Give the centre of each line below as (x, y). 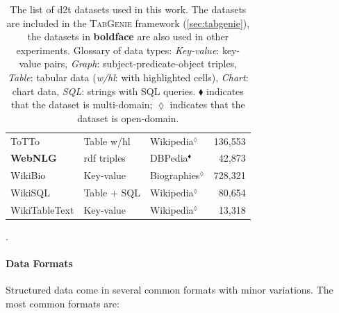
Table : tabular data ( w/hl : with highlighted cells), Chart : (128, 77)
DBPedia (169, 158)
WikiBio (28, 175)
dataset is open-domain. (128, 118)
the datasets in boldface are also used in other (128, 36)
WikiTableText (42, 209)
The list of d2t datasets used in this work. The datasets (128, 9)
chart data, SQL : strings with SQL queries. (104, 91)
